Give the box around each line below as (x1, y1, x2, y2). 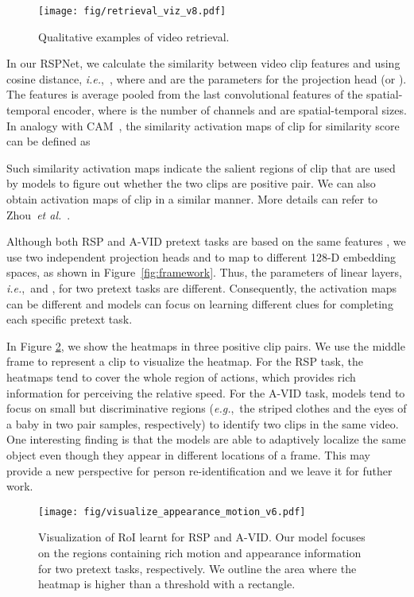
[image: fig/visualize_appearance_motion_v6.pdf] (38, 506, 306, 518)
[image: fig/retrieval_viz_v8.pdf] (38, 6, 226, 17)
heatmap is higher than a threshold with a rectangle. (38, 576, 296, 592)
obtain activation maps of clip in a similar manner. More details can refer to (6, 191, 378, 207)
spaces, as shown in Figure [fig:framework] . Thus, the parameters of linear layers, (6, 264, 403, 281)
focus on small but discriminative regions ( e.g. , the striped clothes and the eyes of (6, 400, 407, 417)
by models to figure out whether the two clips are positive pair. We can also (6, 175, 376, 192)
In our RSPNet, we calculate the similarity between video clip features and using (6, 55, 400, 72)
